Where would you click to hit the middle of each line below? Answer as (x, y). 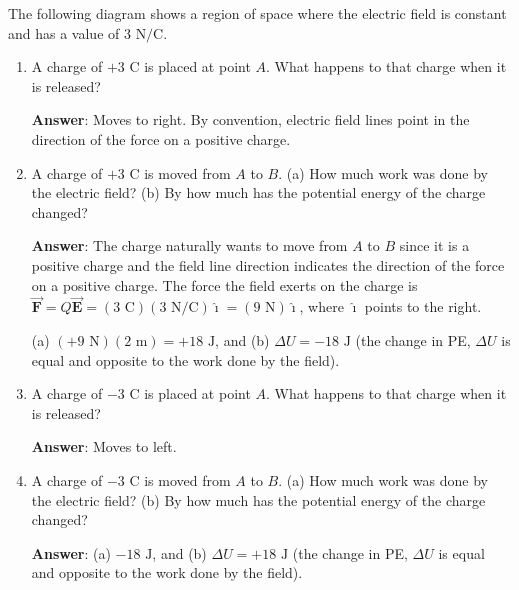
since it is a (434, 245)
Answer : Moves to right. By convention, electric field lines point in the (250, 119)
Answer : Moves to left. (104, 446)
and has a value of (64, 32)
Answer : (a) (71, 552)
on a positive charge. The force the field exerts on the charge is (224, 284)
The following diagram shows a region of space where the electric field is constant (257, 13)
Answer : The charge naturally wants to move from (189, 245)
